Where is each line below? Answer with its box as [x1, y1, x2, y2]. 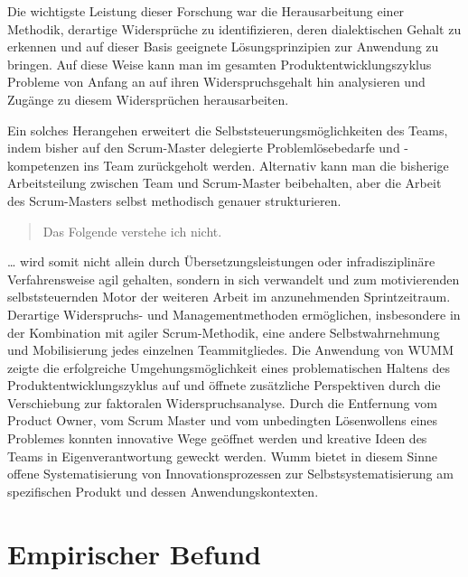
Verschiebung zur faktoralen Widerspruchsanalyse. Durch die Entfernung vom [7, 393, 437, 412]
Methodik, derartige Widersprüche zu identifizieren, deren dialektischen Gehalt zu [7, 19, 462, 38]
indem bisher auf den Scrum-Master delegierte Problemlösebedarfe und [7, 138, 400, 157]
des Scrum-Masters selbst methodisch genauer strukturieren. [7, 191, 342, 209]
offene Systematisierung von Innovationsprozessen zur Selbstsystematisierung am [7, 464, 454, 483]
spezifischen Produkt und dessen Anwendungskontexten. [7, 481, 319, 500]
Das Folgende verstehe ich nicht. [42, 221, 222, 240]
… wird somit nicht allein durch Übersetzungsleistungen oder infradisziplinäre [7, 252, 435, 271]
